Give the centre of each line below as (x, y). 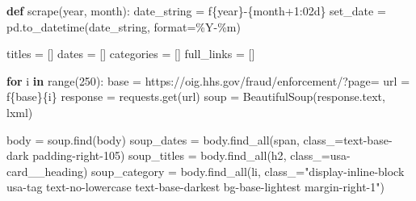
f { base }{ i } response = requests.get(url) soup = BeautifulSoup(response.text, (196, 96)
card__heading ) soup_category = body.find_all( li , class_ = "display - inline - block (206, 171)
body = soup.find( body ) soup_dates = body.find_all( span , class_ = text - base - (200, 139)
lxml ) (20, 112)
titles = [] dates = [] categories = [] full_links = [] (131, 54)
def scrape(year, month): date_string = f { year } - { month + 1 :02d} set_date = (196, 10)
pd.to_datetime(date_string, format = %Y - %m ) (124, 26)
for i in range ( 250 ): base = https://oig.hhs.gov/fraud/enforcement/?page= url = (208, 80)
